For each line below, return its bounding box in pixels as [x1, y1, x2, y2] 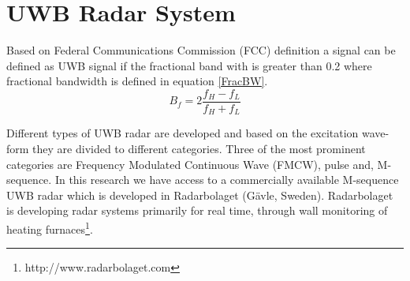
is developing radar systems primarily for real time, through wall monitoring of [6, 202, 388, 219]
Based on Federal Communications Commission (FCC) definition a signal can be [6, 42, 396, 58]
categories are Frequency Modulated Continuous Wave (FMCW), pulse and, [6, 155, 374, 172]
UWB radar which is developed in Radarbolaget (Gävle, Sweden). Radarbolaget [6, 186, 393, 203]
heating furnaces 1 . [6, 218, 93, 237]
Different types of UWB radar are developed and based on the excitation [6, 125, 359, 141]
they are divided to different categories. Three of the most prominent [32, 140, 366, 157]
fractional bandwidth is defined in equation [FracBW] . [6, 73, 268, 89]
